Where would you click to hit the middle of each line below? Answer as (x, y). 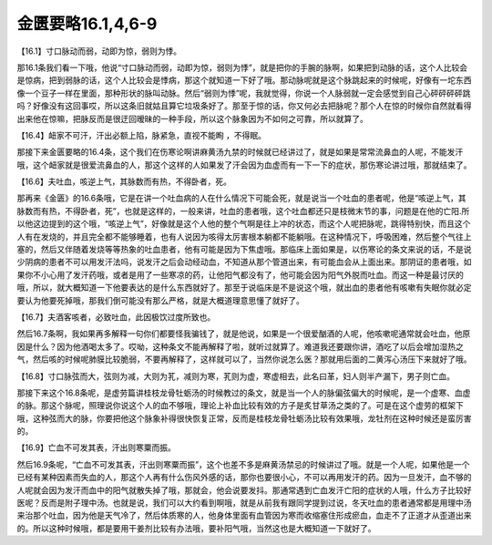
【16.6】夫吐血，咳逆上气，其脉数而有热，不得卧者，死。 (124, 181)
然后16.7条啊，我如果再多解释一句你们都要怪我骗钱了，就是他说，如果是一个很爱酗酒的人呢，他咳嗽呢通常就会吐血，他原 (244, 334)
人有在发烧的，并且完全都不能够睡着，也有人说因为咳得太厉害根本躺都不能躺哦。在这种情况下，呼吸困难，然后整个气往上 (244, 236)
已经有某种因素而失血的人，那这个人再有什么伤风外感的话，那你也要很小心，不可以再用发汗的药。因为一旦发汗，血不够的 (244, 478)
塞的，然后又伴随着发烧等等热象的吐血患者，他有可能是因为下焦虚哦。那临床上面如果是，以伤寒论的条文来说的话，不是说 (244, 250)
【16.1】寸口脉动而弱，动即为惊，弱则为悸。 (99, 51)
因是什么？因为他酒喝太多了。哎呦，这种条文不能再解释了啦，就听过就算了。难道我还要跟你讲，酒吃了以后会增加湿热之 (240, 346)
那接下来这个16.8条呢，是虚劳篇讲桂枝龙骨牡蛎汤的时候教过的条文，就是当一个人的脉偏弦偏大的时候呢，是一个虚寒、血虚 (244, 393)
